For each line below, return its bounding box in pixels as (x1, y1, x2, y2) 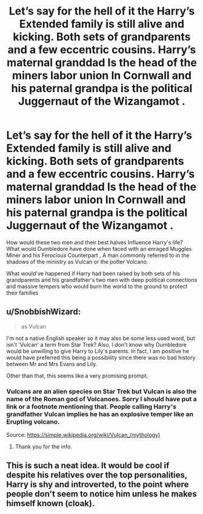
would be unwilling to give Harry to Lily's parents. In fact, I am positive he (6, 347, 190, 355)
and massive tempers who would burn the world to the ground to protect (6, 282, 188, 290)
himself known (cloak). (6, 498, 95, 509)
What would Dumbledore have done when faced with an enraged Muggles (6, 245, 192, 252)
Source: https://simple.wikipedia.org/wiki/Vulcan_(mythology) (6, 432, 161, 439)
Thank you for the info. (15, 443, 73, 450)
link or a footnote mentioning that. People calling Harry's (6, 402, 177, 410)
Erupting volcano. (6, 417, 60, 426)
